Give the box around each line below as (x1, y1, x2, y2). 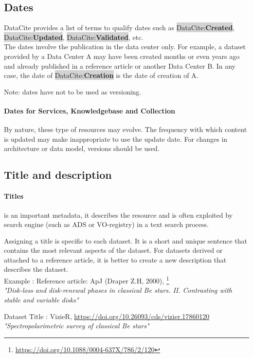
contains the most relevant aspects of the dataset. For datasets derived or (4, 245, 223, 255)
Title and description (4, 167, 112, 182)
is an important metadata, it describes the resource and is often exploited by (4, 209, 233, 220)
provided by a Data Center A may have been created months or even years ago (4, 51, 240, 61)
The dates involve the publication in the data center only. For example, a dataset (4, 41, 246, 52)
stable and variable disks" (4, 294, 79, 304)
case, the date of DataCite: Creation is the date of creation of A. (4, 70, 199, 80)
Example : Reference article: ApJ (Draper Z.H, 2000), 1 (4, 274, 169, 285)
